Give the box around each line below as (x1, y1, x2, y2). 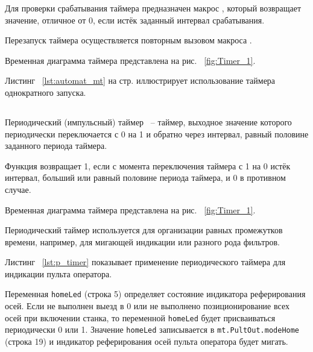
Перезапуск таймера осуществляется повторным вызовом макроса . (5, 34, 252, 46)
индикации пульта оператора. (5, 267, 112, 280)
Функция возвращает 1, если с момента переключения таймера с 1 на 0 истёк (5, 159, 291, 172)
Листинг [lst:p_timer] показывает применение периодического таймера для (5, 256, 286, 268)
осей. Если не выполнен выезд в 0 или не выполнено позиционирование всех (5, 300, 289, 312)
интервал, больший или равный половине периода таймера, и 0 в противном (5, 171, 286, 184)
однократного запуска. (5, 86, 86, 98)
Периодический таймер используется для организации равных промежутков (5, 224, 283, 236)
